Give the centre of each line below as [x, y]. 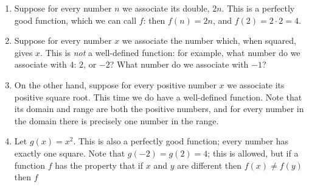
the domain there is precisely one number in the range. [116, 120]
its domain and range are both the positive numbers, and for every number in [159, 109]
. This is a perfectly [258, 8]
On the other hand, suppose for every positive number [115, 84]
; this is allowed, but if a [253, 153]
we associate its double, [166, 8]
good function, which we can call [75, 20]
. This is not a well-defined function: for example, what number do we [170, 52]
